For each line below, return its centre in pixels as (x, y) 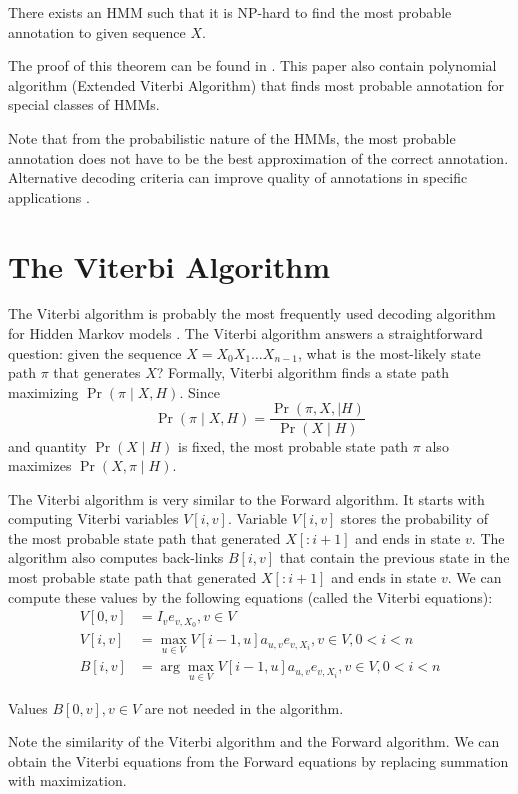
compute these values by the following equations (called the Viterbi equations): (250, 596)
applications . (49, 196)
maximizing (43, 391)
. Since (199, 391)
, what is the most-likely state (389, 352)
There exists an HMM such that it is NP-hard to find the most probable (230, 12)
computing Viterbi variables (93, 518)
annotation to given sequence (97, 31)
